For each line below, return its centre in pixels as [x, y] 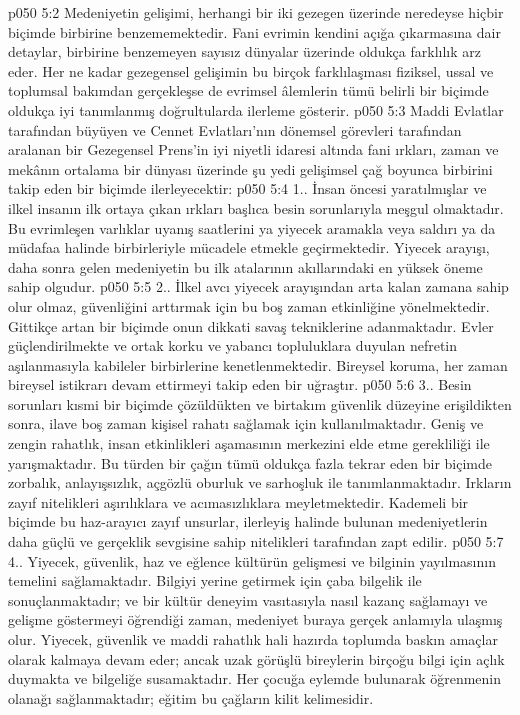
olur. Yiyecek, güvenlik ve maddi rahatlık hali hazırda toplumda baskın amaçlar [253, 639]
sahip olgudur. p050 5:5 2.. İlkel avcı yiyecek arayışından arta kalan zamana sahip [258, 286]
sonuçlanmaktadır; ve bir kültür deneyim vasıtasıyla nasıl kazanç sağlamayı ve [248, 599]
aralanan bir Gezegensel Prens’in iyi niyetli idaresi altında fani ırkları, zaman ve [253, 149]
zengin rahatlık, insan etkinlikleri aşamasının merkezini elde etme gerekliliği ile [249, 443]
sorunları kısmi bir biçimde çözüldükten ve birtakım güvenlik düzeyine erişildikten [260, 403]
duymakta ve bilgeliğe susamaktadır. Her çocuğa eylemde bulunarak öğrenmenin [255, 678]
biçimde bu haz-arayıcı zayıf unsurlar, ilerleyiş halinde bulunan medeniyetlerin [248, 521]
